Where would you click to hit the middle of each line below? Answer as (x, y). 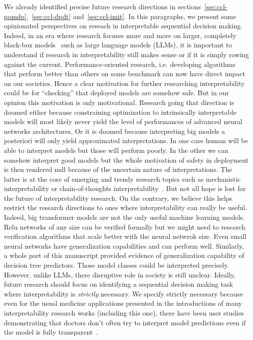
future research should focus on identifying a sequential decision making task (118, 284)
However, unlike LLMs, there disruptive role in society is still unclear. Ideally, (120, 274)
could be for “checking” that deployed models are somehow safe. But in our (117, 93)
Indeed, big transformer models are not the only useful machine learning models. (125, 217)
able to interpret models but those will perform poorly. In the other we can (116, 150)
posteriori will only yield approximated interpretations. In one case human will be (126, 140)
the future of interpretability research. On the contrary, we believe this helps (118, 198)
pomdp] (15, 16)
